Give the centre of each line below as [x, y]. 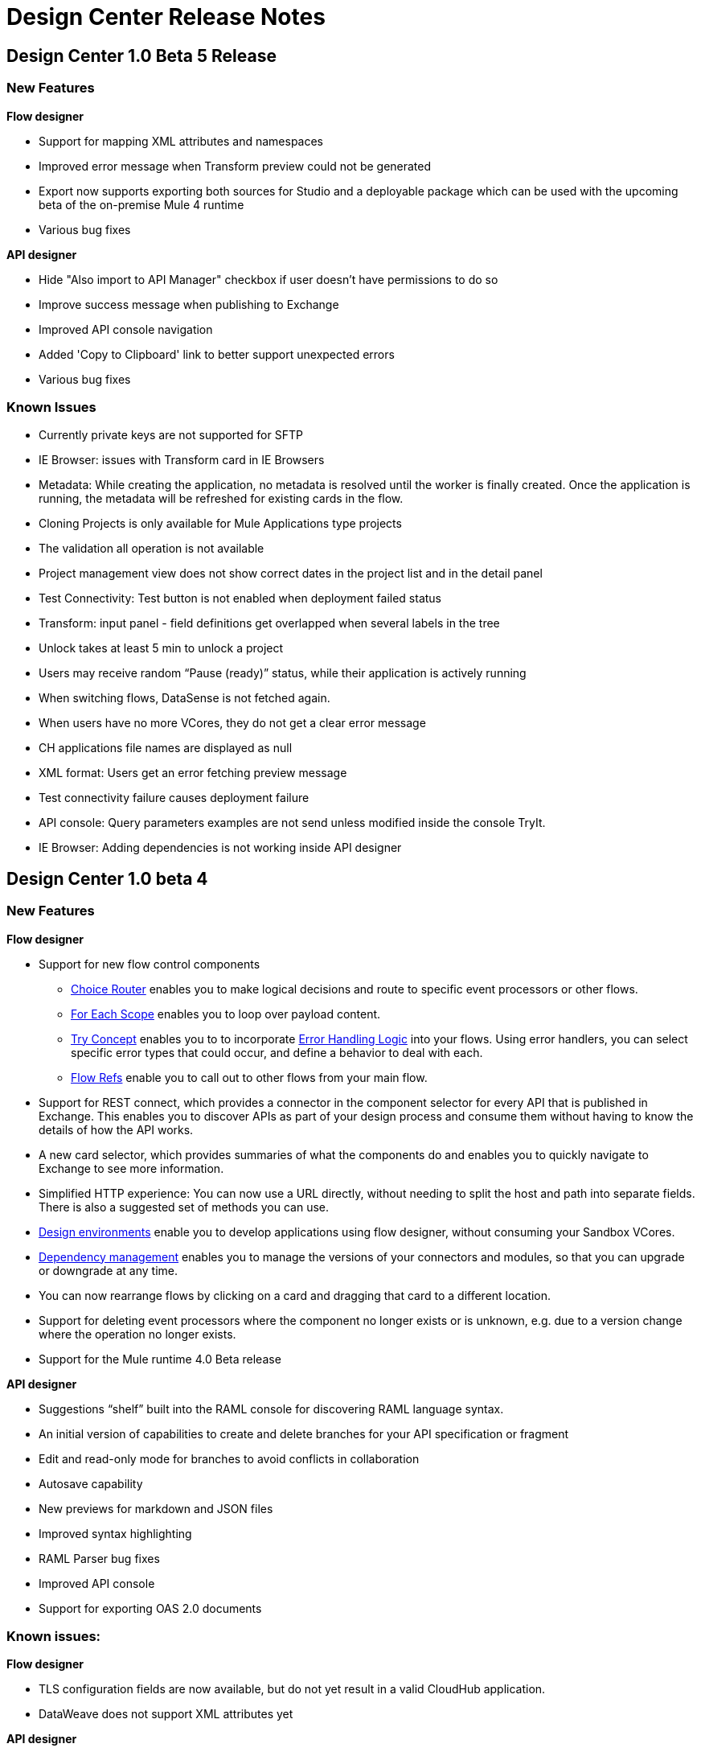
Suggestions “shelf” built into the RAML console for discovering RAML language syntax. [271, 1409]
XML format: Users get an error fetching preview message [193, 773]
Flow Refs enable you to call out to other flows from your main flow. [249, 1077]
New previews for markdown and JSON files [156, 1508]
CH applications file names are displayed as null [166, 748]
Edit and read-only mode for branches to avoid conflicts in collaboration [229, 1458]
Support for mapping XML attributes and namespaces [181, 141]
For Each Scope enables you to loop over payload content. [226, 1014]
